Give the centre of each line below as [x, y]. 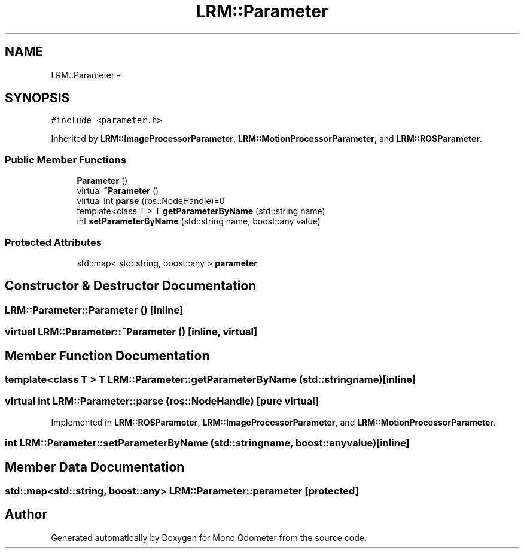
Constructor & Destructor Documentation [131, 286]
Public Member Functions [65, 159]
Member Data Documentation [95, 467]
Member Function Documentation [107, 355]
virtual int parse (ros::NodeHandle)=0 [151, 201]
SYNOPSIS [37, 98]
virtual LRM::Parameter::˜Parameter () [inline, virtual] [131, 332]
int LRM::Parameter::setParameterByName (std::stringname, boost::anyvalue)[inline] [207, 443]
